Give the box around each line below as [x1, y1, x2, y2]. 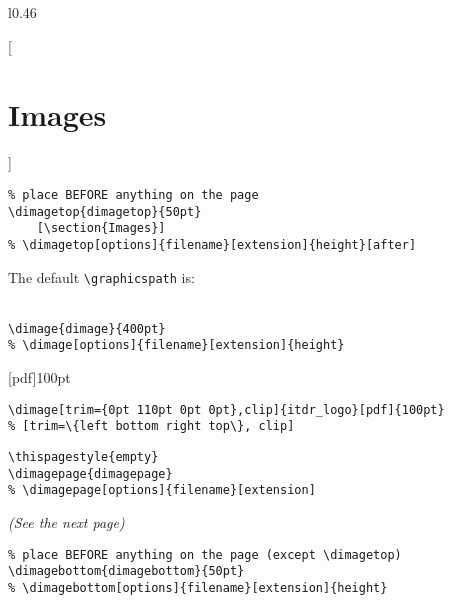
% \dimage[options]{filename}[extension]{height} [8, 338, 345, 353]
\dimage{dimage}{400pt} [8, 321, 166, 336]
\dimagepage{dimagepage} [8, 466, 173, 481]
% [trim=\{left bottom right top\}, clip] [8, 419, 295, 434]
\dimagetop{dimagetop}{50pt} [8, 204, 202, 219]
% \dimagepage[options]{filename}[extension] [8, 483, 316, 498]
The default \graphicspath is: [8, 266, 195, 287]
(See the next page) [8, 511, 125, 532]
